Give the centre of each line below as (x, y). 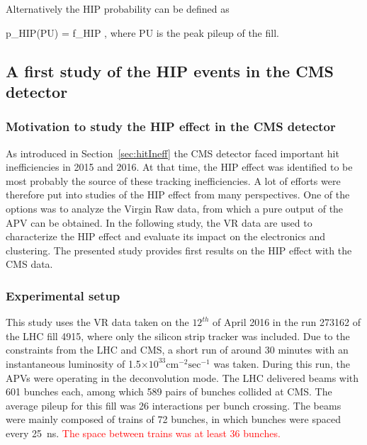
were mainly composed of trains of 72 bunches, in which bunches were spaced (173, 419)
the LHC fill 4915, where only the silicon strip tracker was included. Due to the (178, 336)
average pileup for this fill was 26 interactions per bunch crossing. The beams (174, 405)
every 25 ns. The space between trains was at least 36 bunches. (143, 433)
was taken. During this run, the (282, 363)
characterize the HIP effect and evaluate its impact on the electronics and (166, 236)
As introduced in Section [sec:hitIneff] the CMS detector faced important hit (173, 153)
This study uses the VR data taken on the (97, 322)
